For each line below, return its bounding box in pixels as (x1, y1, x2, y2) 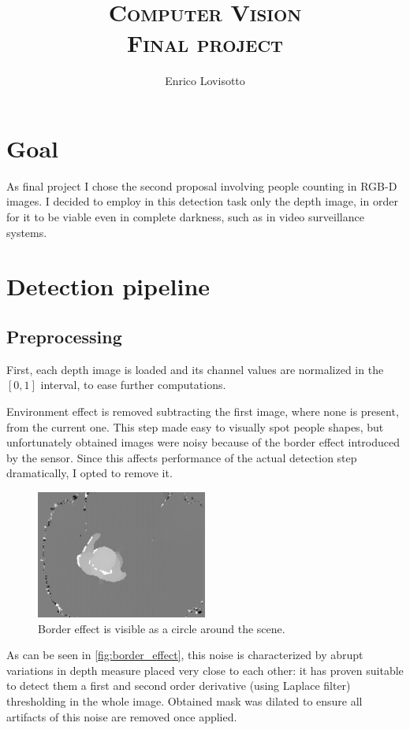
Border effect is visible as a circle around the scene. (38, 620, 285, 636)
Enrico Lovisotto (165, 72, 245, 89)
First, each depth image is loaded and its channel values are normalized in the (6, 361, 384, 377)
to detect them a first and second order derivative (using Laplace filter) (6, 677, 351, 694)
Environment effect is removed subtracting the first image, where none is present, (6, 402, 399, 419)
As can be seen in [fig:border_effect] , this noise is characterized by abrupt (6, 647, 363, 663)
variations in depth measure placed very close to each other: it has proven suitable (6, 661, 404, 678)
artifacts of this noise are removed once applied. (6, 708, 237, 724)
